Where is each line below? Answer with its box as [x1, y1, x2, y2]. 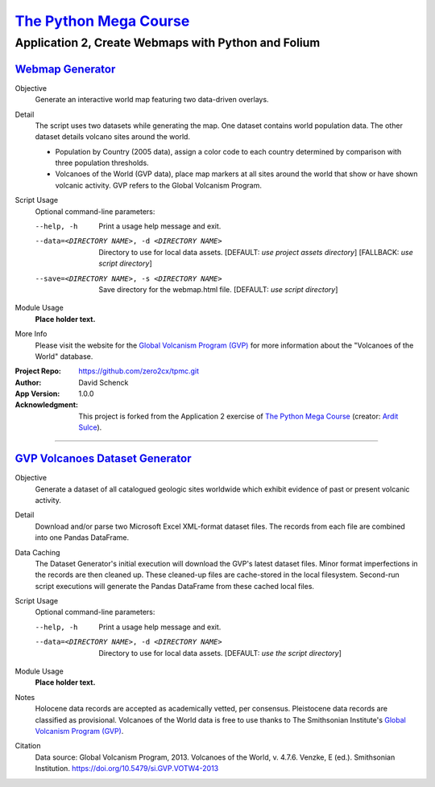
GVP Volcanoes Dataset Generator [14, 451, 192, 466]
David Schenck [78, 377, 129, 387]
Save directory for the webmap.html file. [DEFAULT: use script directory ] [98, 284, 338, 294]
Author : [14, 377, 42, 387]
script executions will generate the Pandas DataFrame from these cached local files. [35, 581, 314, 591]
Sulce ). [78, 422, 102, 432]
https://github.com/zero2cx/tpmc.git [78, 366, 199, 376]
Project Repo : [14, 366, 62, 376]
